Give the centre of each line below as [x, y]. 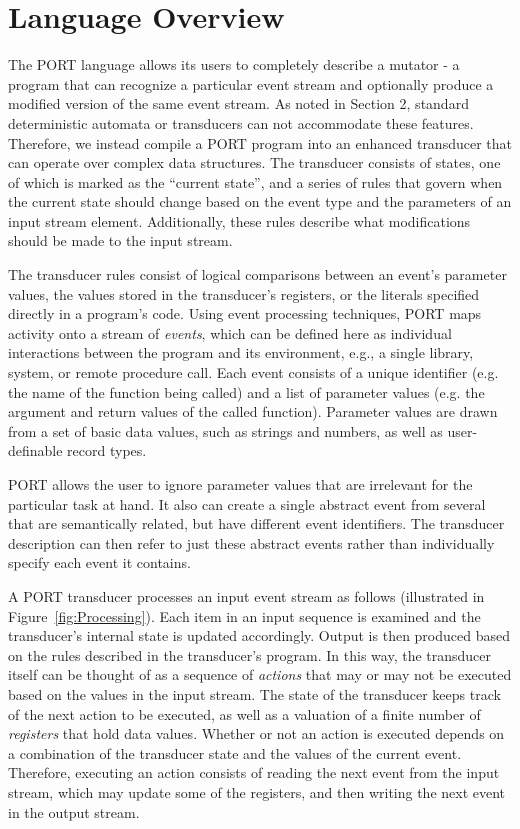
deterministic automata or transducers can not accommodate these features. [241, 122]
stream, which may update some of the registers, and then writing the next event [257, 791]
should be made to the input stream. [120, 240]
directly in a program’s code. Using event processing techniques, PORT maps [245, 313]
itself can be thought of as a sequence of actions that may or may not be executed [260, 674]
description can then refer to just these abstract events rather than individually [251, 542]
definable [35, 450]
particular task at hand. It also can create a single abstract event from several [247, 503]
